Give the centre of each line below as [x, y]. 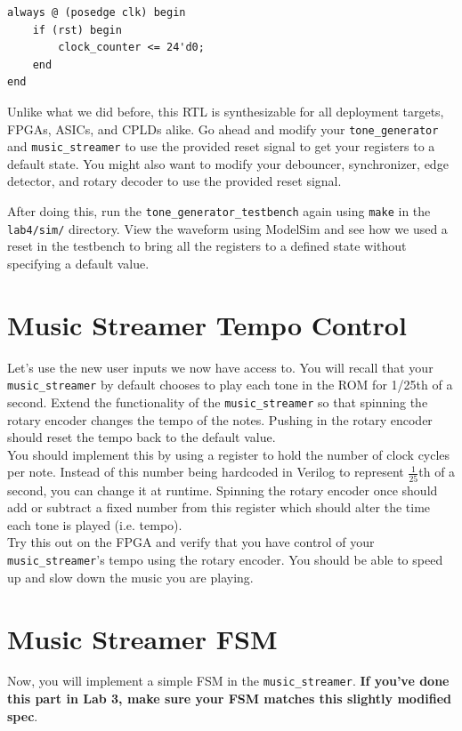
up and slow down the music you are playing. [130, 577]
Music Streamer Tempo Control [207, 324]
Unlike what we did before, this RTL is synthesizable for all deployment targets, [226, 111]
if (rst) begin [77, 30]
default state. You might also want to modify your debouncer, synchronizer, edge [228, 163]
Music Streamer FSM [142, 638]
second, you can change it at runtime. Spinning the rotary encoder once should [223, 490]
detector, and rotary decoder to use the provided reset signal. [174, 181]
